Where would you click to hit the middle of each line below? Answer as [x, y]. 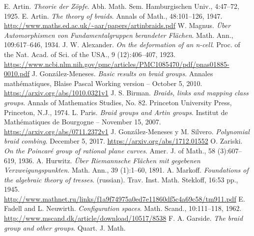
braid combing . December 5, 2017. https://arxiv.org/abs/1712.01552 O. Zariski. [123, 141]
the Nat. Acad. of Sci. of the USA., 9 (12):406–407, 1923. [90, 54]
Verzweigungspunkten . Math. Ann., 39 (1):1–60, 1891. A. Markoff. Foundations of [126, 170]
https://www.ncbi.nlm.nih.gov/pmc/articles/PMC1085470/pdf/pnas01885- [117, 64]
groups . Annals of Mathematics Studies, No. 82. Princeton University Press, [118, 102]
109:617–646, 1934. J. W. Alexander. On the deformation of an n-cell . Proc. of [122, 44]
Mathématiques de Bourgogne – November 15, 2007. [83, 122]
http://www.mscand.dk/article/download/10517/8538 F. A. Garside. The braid [124, 218]
